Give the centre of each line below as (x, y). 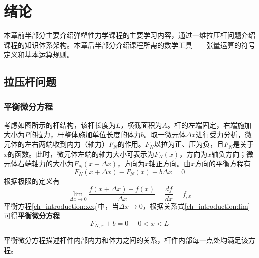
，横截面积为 (141, 124)
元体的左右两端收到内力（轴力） (56, 144)
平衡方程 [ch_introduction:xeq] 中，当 (62, 205)
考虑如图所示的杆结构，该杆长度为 (60, 124)
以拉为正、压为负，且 (189, 144)
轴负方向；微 (232, 154)
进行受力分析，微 (223, 134)
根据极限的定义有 (32, 181)
